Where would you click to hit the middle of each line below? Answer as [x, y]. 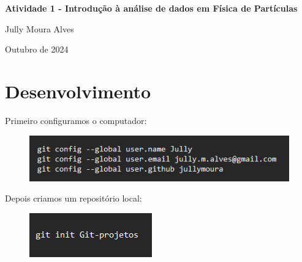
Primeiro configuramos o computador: [76, 120]
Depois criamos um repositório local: [74, 198]
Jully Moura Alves [40, 28]
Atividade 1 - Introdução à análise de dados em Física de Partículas [151, 8]
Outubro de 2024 [37, 49]
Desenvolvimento [78, 91]
